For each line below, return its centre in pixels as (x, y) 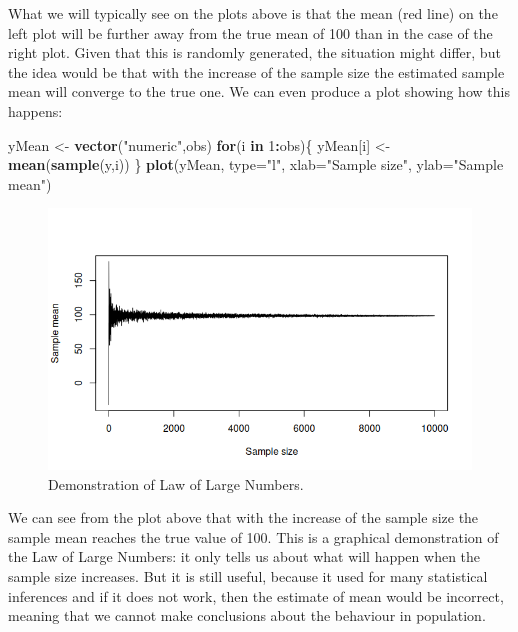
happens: (35, 110)
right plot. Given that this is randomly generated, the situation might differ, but (254, 52)
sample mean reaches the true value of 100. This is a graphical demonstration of (253, 536)
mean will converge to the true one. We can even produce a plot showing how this (259, 91)
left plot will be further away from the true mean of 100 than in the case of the (250, 32)
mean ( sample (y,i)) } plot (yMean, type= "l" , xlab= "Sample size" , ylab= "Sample (256, 164)
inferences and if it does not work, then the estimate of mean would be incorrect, (256, 595)
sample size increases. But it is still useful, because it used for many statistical (248, 575)
